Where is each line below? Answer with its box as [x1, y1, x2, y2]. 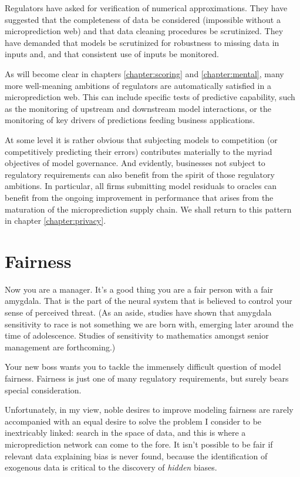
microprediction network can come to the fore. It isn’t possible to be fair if [5, 438, 273, 450]
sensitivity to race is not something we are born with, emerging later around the [5, 317, 294, 330]
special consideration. [5, 383, 82, 396]
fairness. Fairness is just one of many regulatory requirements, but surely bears [5, 372, 289, 384]
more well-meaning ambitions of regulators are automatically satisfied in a [5, 79, 271, 91]
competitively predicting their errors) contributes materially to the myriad [5, 145, 272, 157]
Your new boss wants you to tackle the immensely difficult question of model [5, 360, 281, 373]
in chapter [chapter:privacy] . [5, 214, 106, 227]
